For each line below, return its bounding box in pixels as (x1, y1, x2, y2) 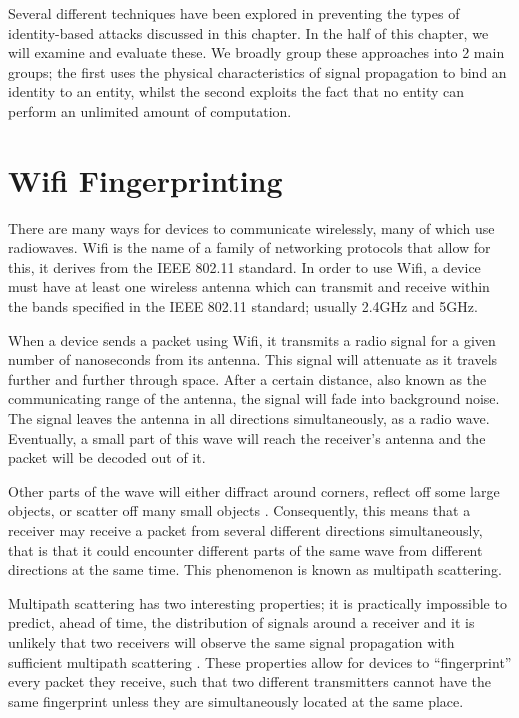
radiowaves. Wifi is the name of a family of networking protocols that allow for (8, 237, 491, 258)
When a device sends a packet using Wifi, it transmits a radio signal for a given (8, 329, 496, 350)
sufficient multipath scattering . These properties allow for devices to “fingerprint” (8, 651, 512, 672)
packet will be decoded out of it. (8, 447, 206, 468)
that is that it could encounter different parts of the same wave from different (8, 539, 483, 560)
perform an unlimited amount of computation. (8, 100, 292, 121)
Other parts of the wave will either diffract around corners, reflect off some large (8, 480, 500, 501)
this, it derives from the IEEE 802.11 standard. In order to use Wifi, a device (8, 256, 481, 277)
